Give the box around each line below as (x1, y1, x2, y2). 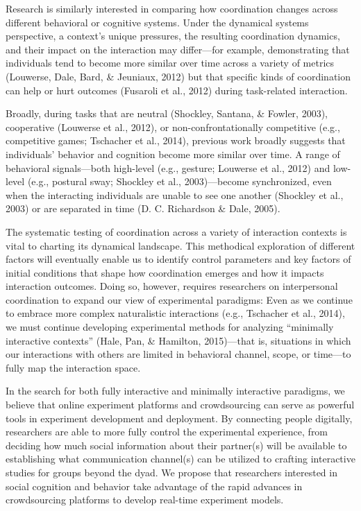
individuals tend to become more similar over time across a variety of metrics (6, 55, 335, 70)
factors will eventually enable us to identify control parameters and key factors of (6, 252, 351, 266)
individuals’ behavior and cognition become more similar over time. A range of (6, 146, 340, 161)
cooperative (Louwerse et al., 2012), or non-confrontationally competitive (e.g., (6, 119, 340, 134)
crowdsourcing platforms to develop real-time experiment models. (6, 492, 284, 507)
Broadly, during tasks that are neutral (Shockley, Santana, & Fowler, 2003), (6, 106, 328, 121)
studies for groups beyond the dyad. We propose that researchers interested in (6, 465, 337, 479)
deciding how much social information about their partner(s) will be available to (6, 438, 347, 452)
